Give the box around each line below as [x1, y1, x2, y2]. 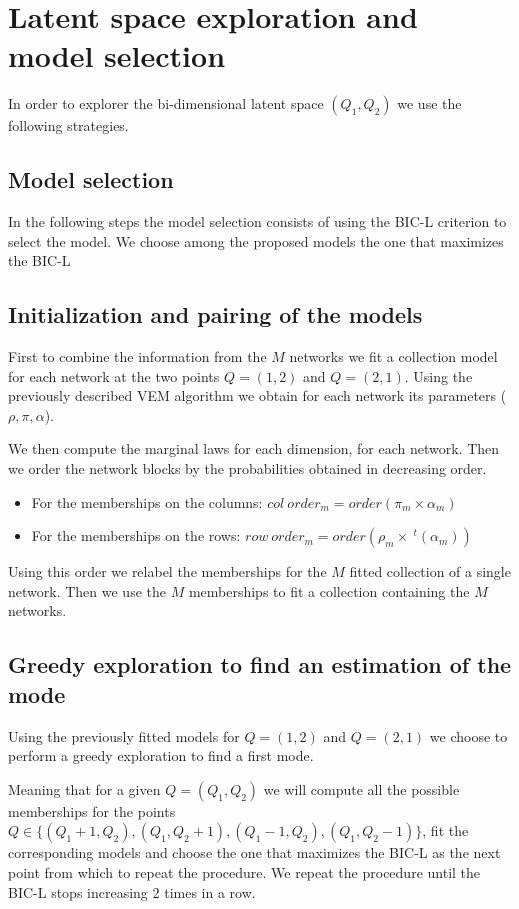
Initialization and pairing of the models [8, 299, 423, 330]
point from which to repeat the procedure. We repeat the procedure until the [8, 862, 481, 882]
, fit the [422, 820, 469, 841]
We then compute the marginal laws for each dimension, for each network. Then [8, 438, 500, 459]
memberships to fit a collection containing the [188, 580, 470, 601]
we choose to [429, 725, 508, 746]
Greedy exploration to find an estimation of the [8, 649, 512, 680]
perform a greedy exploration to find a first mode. [8, 745, 314, 766]
